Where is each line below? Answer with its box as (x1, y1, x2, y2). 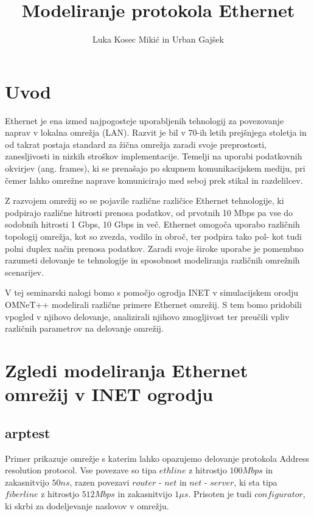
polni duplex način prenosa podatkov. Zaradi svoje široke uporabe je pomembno (5, 242, 304, 254)
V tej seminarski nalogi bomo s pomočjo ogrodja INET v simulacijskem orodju (5, 286, 299, 299)
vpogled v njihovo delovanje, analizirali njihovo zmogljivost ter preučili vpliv (5, 310, 290, 322)
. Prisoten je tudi (188, 487, 252, 500)
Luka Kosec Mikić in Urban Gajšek (92, 33, 224, 46)
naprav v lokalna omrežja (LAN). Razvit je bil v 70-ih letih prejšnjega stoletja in (5, 126, 307, 139)
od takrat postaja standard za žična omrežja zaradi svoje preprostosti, (5, 138, 267, 150)
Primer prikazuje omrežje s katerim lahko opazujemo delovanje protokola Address (5, 451, 310, 464)
